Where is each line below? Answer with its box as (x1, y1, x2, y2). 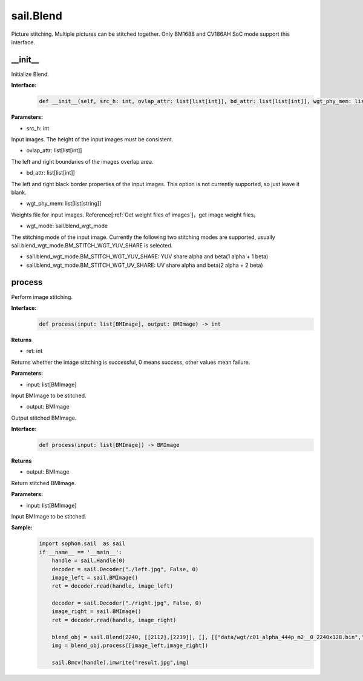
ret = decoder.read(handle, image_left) (51, 583, 174, 589)
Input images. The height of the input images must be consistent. (11, 135, 174, 143)
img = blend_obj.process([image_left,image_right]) (51, 642, 209, 649)
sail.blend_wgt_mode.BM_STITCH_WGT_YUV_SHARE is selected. (11, 241, 173, 249)
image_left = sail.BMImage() (51, 574, 139, 581)
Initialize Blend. (11, 70, 50, 78)
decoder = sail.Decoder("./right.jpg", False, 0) (51, 600, 202, 606)
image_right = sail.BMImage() (51, 608, 142, 615)
